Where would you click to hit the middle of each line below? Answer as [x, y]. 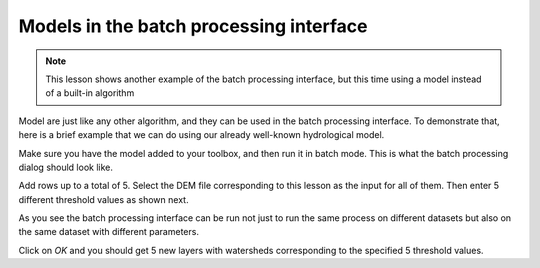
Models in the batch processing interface [193, 26]
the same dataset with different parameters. [109, 232]
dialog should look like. [66, 167]
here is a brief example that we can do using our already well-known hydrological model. [201, 135]
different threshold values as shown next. [103, 199]
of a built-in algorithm [90, 93]
